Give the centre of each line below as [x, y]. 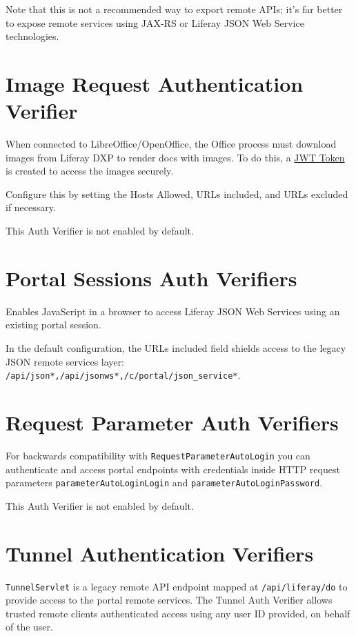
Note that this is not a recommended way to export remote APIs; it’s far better [174, 9]
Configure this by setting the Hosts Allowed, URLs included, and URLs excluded [177, 193]
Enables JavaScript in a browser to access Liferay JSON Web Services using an [173, 311]
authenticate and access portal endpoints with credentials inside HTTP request [173, 469]
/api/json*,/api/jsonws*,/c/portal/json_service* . [123, 375]
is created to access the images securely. [90, 171]
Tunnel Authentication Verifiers [160, 553]
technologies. [32, 36]
